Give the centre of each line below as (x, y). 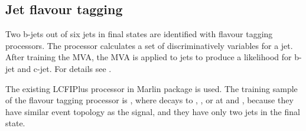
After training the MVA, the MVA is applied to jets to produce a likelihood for (149, 57)
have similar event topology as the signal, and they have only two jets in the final (153, 111)
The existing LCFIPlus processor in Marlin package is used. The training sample (152, 88)
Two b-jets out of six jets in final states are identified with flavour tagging (139, 34)
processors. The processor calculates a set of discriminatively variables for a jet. (149, 45)
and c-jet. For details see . (64, 68)
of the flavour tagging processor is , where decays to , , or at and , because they (149, 100)
